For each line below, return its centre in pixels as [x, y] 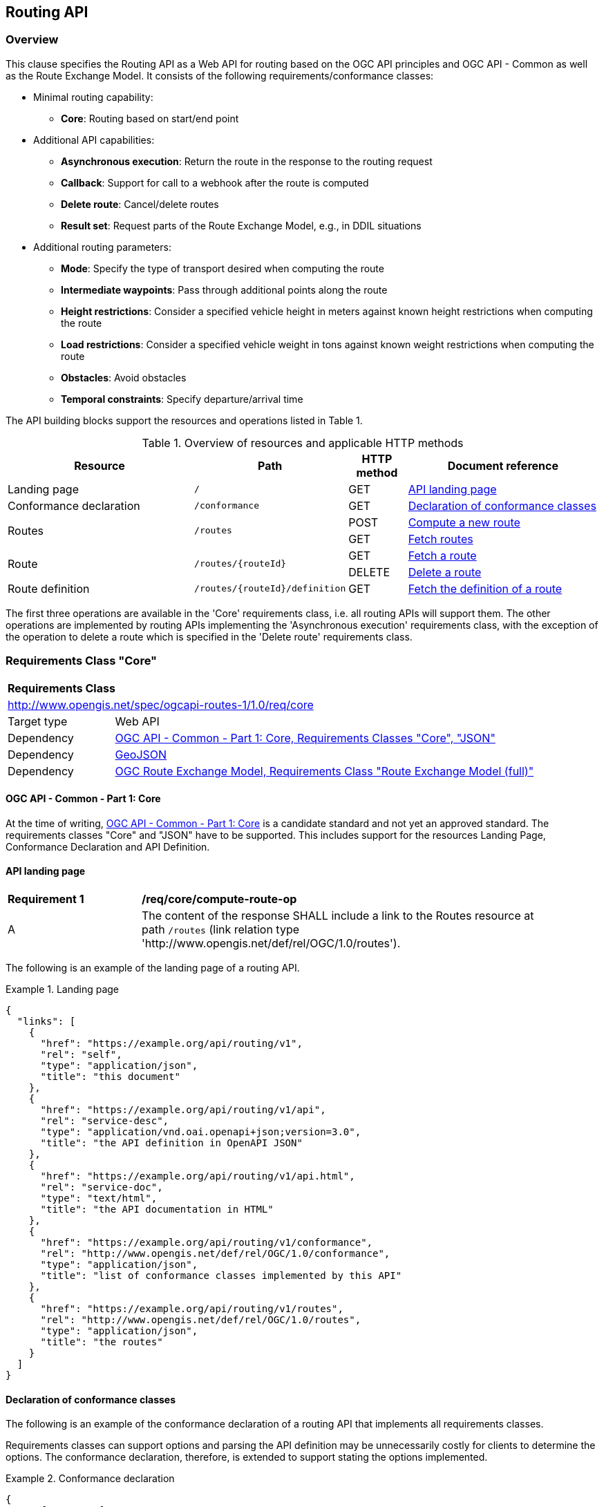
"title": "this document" [110, 1076]
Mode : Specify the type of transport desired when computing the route [223, 268]
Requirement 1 [46, 899]
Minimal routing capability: [93, 97]
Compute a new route [464, 522]
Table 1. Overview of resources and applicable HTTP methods [303, 443]
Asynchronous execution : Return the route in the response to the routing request [247, 161]
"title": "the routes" [102, 1342]
